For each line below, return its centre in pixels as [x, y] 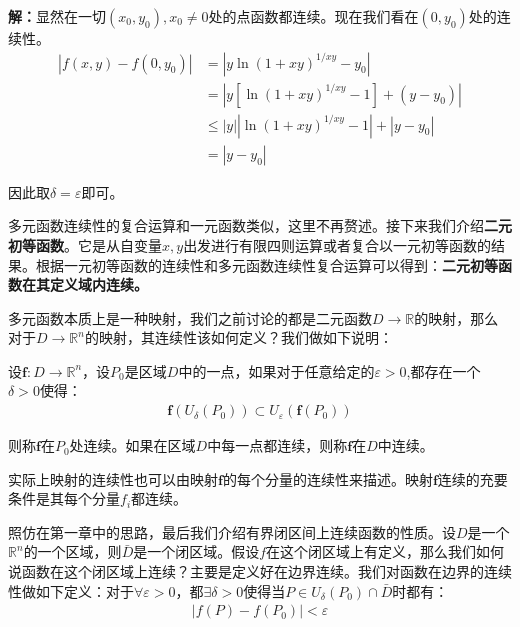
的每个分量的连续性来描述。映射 [327, 478]
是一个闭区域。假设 [196, 551]
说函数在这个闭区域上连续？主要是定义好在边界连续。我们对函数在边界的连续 [260, 571]
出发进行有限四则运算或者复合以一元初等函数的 [337, 244]
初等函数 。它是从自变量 [85, 244]
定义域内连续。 [98, 284]
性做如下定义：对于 [71, 590]
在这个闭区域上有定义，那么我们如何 [385, 551]
